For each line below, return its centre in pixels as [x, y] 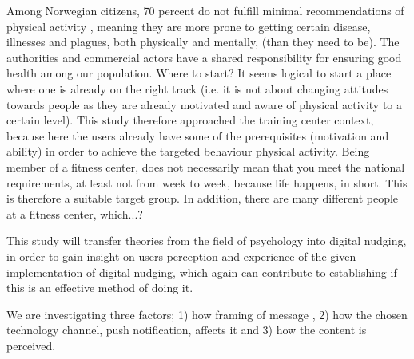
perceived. [31, 345]
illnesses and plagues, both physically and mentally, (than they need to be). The [203, 42]
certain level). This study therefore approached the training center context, [190, 120]
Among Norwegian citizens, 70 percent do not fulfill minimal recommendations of [205, 10]
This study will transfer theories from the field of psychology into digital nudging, [207, 241]
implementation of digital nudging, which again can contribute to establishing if [202, 272]
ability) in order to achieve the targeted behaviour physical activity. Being [188, 151]
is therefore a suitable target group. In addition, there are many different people [203, 198]
